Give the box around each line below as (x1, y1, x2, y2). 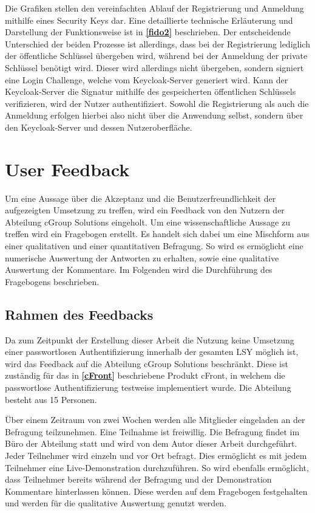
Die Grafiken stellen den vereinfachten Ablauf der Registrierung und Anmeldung (5, 2, 304, 14)
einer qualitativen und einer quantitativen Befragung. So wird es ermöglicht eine (5, 239, 303, 252)
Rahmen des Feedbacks (5, 305, 154, 323)
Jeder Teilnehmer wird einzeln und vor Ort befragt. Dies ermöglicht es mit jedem (5, 449, 307, 461)
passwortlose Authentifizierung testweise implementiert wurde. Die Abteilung (5, 380, 291, 393)
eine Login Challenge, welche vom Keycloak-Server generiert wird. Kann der (5, 73, 288, 86)
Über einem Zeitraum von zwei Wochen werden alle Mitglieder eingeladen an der (5, 413, 305, 426)
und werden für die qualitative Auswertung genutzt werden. (5, 497, 227, 509)
